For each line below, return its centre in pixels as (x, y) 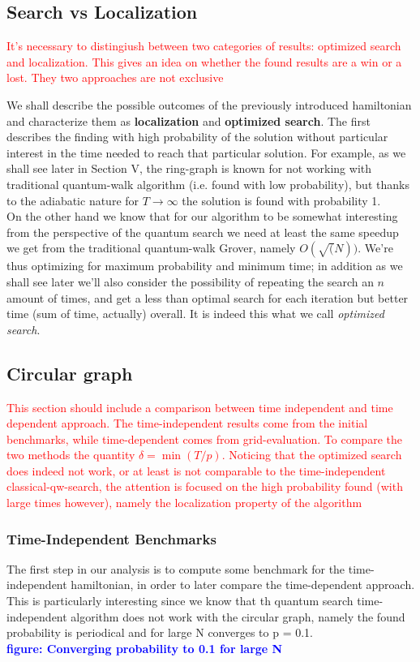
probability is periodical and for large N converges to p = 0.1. (160, 632)
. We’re (375, 248)
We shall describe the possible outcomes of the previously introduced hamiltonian (209, 104)
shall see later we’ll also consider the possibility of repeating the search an (190, 281)
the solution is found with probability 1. (281, 200)
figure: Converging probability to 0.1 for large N (145, 648)
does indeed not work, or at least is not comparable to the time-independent (196, 470)
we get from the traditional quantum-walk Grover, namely (151, 248)
